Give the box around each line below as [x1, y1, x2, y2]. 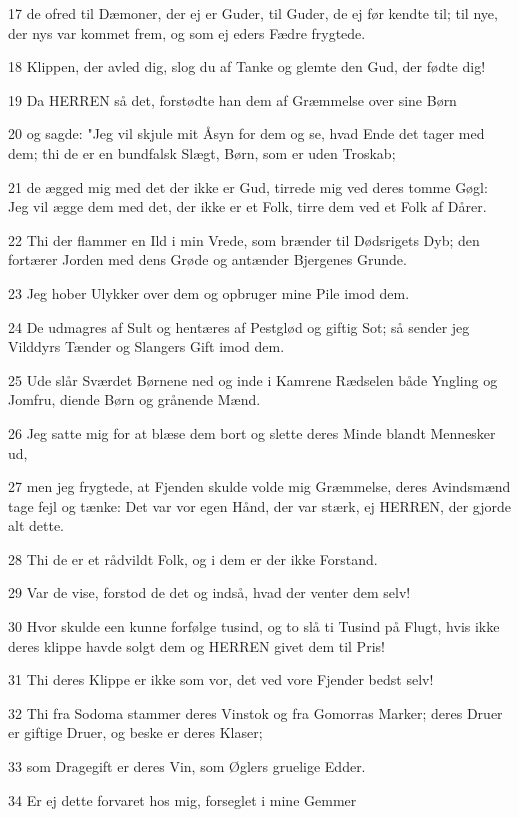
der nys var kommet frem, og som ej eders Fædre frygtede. [8, 22, 366, 43]
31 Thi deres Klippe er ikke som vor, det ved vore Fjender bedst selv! [8, 669, 434, 690]
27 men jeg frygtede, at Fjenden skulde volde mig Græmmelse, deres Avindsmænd [8, 476, 511, 497]
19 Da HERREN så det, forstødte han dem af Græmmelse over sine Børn [8, 89, 457, 110]
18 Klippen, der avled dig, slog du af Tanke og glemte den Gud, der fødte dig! [8, 56, 486, 77]
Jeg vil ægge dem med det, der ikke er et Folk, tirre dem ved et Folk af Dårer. [8, 196, 487, 217]
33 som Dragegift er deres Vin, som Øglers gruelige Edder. [8, 756, 366, 777]
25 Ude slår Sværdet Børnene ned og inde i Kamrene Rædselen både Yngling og [8, 369, 498, 390]
